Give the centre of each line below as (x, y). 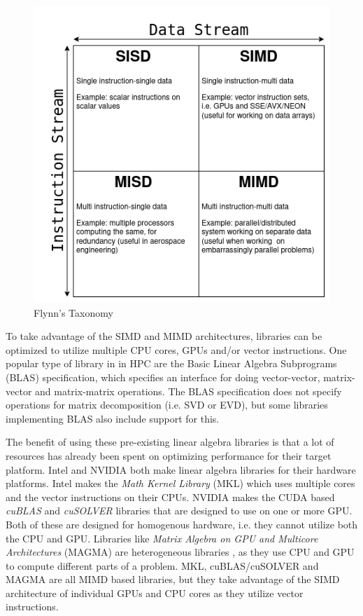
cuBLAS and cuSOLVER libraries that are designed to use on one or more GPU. (179, 511)
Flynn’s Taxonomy (73, 312)
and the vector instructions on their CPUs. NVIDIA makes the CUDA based (170, 497)
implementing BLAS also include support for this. (113, 418)
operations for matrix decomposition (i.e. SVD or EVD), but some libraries (167, 405)
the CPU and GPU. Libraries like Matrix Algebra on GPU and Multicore (162, 538)
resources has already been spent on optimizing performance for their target (169, 455)
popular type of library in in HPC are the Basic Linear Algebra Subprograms (171, 363)
